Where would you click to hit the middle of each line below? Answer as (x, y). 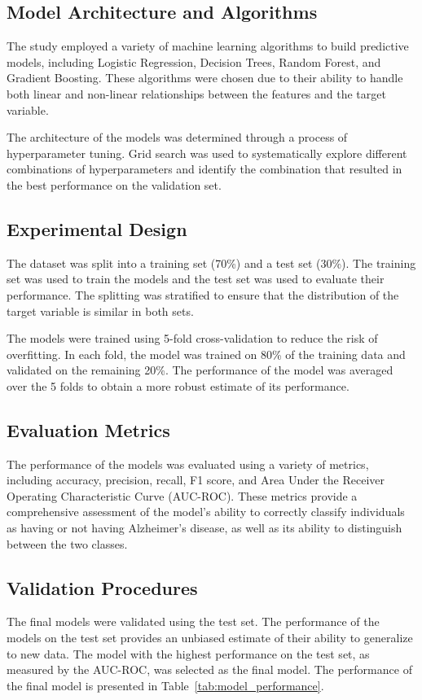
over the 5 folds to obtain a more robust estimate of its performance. (178, 385)
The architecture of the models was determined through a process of (177, 137)
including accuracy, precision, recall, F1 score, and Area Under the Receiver (196, 480)
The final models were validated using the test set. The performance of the (193, 621)
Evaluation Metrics (88, 429)
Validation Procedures (102, 587)
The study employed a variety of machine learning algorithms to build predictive (208, 46)
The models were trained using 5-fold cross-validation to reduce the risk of (192, 338)
